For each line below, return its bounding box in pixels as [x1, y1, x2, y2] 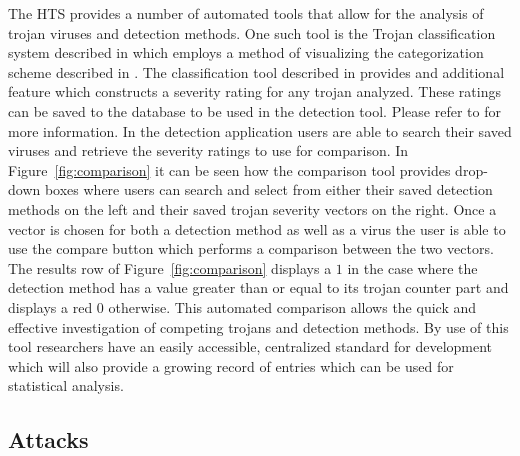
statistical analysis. [8, 375, 124, 396]
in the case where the [347, 257, 478, 278]
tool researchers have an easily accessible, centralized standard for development [8, 336, 493, 357]
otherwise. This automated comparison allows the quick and [108, 296, 477, 317]
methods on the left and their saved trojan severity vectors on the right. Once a [8, 198, 497, 219]
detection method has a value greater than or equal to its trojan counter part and [8, 277, 509, 298]
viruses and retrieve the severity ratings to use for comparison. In [8, 140, 409, 161]
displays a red [8, 296, 93, 317]
